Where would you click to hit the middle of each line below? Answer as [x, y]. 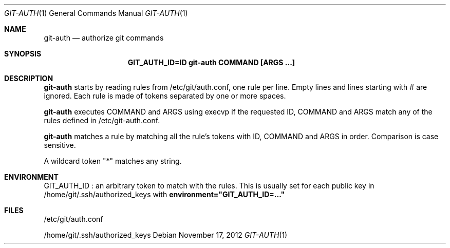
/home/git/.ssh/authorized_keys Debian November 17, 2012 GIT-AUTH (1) [166, 235]
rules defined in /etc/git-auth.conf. [102, 120]
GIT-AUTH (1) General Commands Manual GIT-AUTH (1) [96, 13]
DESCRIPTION [29, 78]
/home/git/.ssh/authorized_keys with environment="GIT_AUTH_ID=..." [164, 194]
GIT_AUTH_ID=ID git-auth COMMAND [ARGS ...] [211, 62]
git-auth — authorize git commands [104, 38]
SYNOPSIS [23, 54]
